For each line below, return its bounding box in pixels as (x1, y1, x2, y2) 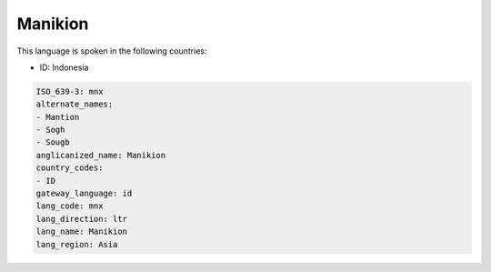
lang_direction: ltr (35, 214, 127, 224)
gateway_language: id (35, 188, 133, 199)
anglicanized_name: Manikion (35, 150, 166, 160)
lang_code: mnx (35, 201, 104, 211)
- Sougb (35, 137, 70, 147)
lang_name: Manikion (35, 227, 127, 237)
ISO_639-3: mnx (35, 86, 104, 96)
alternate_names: (35, 99, 114, 109)
